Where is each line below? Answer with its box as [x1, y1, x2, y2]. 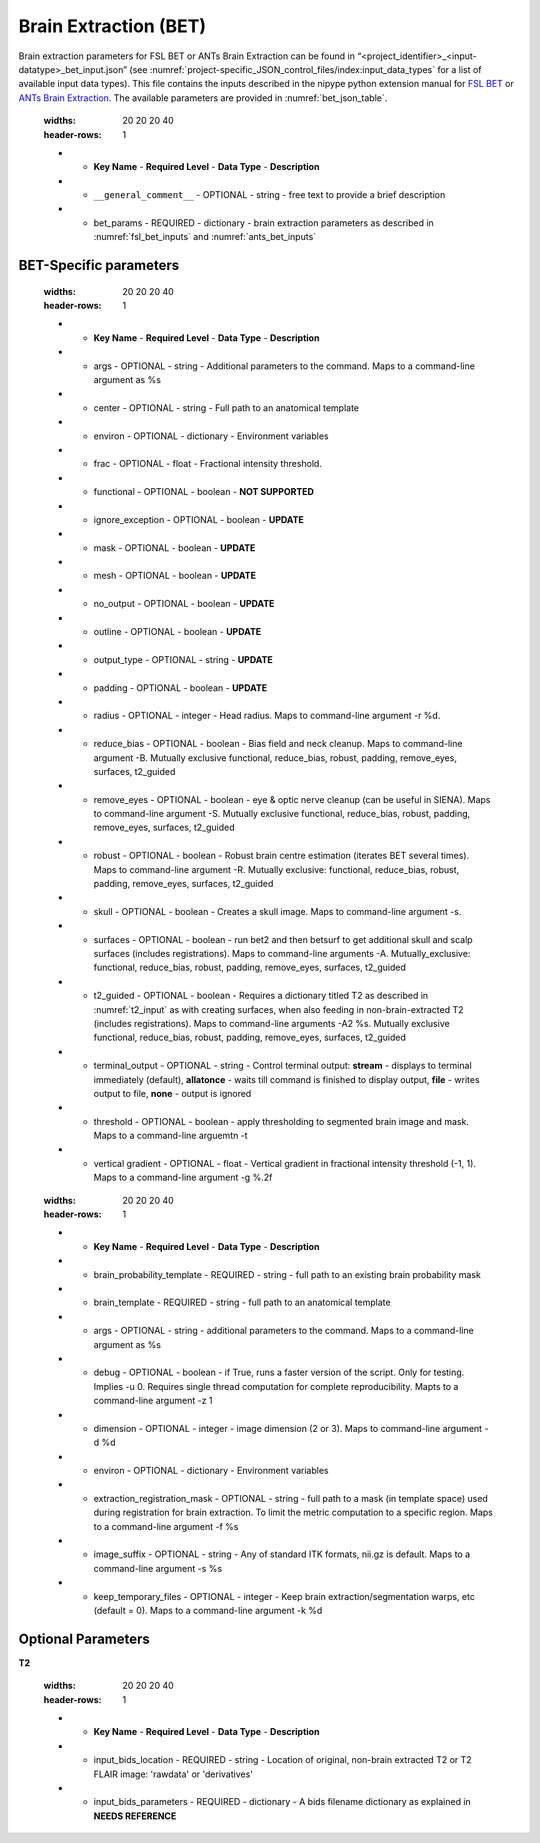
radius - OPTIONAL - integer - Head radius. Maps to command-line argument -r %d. [93, 710, 441, 722]
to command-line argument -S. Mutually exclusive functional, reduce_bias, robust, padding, [93, 808, 471, 820]
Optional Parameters [18, 1630, 150, 1647]
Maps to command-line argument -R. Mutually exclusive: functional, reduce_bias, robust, [93, 863, 460, 875]
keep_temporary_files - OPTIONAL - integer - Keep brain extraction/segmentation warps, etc [93, 1590, 475, 1602]
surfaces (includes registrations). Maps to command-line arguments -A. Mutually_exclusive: [93, 948, 471, 959]
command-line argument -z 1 [93, 1395, 213, 1407]
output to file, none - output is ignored [93, 1087, 252, 1099]
